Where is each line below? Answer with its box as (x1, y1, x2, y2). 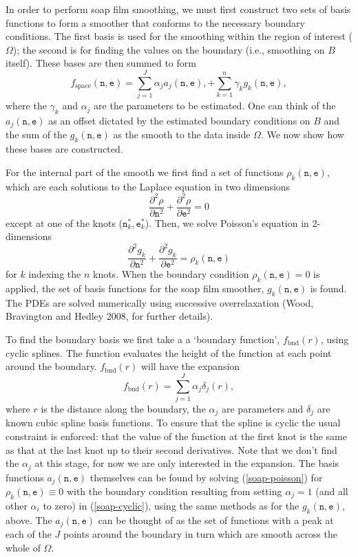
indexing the (28, 267, 81, 281)
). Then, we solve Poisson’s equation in (145, 215, 309, 230)
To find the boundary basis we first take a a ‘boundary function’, (6, 331, 280, 346)
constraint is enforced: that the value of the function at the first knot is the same (6, 428, 347, 443)
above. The (6, 512, 52, 527)
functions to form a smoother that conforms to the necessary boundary (6, 15, 305, 30)
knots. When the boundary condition (92, 267, 249, 281)
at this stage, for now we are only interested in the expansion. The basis (34, 456, 339, 470)
